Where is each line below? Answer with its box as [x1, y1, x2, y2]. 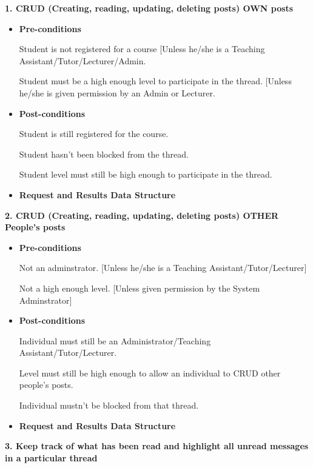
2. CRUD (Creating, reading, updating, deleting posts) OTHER [5, 209, 279, 221]
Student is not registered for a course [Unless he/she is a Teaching [19, 42, 265, 55]
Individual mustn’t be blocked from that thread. [19, 399, 199, 412]
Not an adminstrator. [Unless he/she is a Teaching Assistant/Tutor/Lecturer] [19, 261, 307, 274]
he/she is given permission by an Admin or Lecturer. [19, 86, 215, 99]
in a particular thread [5, 451, 98, 464]
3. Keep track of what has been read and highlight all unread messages [5, 440, 309, 452]
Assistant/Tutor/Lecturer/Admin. [19, 54, 146, 67]
